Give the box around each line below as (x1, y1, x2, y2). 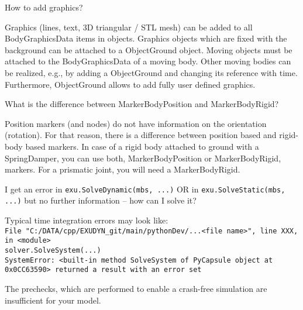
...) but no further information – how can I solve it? (5, 194, 197, 206)
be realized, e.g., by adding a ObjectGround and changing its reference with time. (5, 66, 298, 78)
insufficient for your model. (5, 294, 101, 306)
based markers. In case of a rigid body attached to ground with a (25, 140, 259, 152)
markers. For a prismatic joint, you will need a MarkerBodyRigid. (5, 163, 240, 175)
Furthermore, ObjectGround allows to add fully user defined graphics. (5, 78, 256, 90)
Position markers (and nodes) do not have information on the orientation (5, 117, 267, 129)
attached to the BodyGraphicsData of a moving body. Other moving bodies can (5, 55, 291, 67)
